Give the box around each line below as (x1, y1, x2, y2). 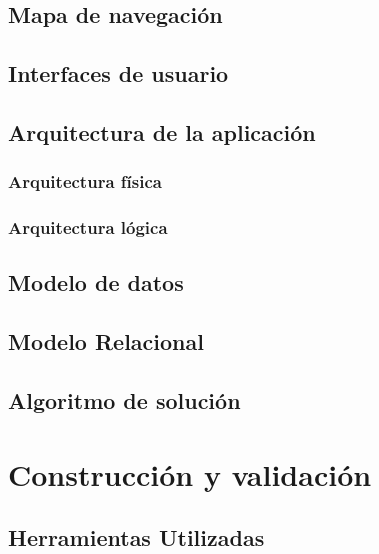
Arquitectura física (8, 169, 162, 194)
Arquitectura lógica (8, 215, 168, 240)
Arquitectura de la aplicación (8, 116, 316, 147)
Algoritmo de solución (8, 384, 241, 415)
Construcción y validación (8, 453, 372, 494)
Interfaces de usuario (8, 58, 229, 89)
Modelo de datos (8, 267, 184, 298)
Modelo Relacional (8, 326, 204, 357)
